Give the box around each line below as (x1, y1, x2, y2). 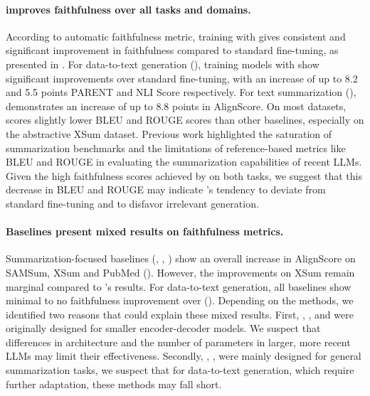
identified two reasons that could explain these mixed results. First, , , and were (6, 306, 354, 321)
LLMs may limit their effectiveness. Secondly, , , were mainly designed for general (6, 348, 361, 363)
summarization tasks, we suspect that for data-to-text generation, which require (6, 363, 354, 378)
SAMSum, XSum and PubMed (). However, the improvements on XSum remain (6, 264, 355, 279)
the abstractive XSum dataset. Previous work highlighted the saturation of (6, 126, 332, 141)
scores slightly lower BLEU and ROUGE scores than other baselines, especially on (6, 112, 364, 127)
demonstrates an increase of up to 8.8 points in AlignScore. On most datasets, (6, 98, 347, 113)
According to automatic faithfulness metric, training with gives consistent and (6, 28, 346, 43)
